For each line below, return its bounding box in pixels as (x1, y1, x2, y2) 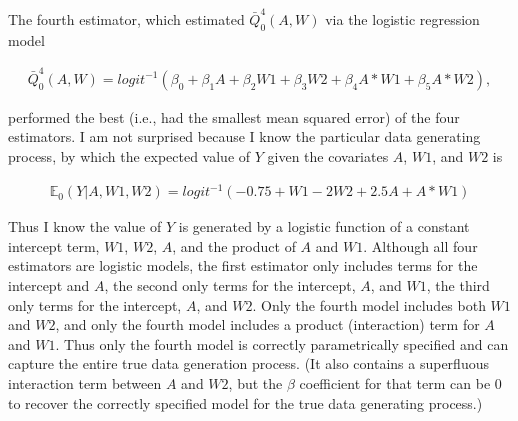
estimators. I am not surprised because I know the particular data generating (8, 126, 481, 147)
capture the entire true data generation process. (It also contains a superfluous (8, 353, 489, 374)
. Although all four (363, 235, 478, 256)
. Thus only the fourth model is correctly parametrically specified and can (55, 333, 509, 354)
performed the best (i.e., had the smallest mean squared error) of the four (8, 106, 460, 127)
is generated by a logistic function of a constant (178, 216, 470, 237)
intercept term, (8, 235, 100, 256)
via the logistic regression (325, 8, 480, 29)
